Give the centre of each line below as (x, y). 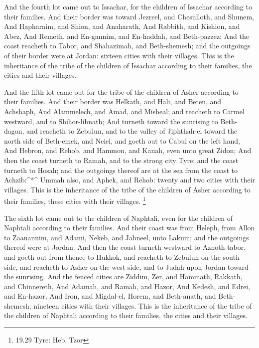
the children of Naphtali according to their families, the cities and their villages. (126, 315)
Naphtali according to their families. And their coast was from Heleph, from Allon (129, 228)
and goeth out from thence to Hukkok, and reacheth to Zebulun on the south (122, 257)
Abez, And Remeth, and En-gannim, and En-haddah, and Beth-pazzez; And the (127, 36)
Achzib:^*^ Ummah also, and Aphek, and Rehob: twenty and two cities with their (129, 180)
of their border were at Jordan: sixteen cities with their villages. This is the (119, 55)
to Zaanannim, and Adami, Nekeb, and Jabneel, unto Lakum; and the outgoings (127, 237)
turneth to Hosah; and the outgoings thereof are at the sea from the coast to (121, 170)
